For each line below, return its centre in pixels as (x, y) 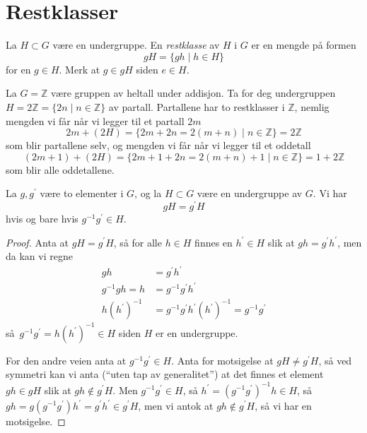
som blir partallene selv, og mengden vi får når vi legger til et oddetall (158, 145)
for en (18, 69)
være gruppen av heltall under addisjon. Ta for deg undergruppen (193, 93)
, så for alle (138, 242)
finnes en (214, 242)
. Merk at (80, 69)
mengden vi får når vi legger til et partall (95, 120)
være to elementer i (82, 193)
